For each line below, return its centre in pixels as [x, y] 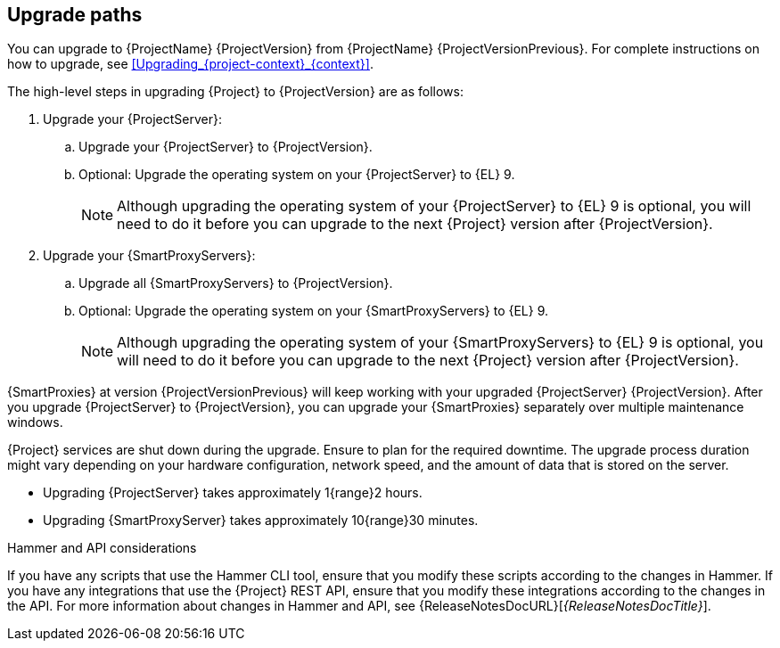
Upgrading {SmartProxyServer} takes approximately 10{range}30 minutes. [261, 521]
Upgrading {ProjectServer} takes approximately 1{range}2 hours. [233, 493]
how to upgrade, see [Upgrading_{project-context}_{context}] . [190, 64]
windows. [35, 422]
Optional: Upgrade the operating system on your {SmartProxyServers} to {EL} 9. [314, 311]
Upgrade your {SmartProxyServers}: [149, 256]
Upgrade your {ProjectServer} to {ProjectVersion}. [226, 147]
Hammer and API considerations [102, 548]
